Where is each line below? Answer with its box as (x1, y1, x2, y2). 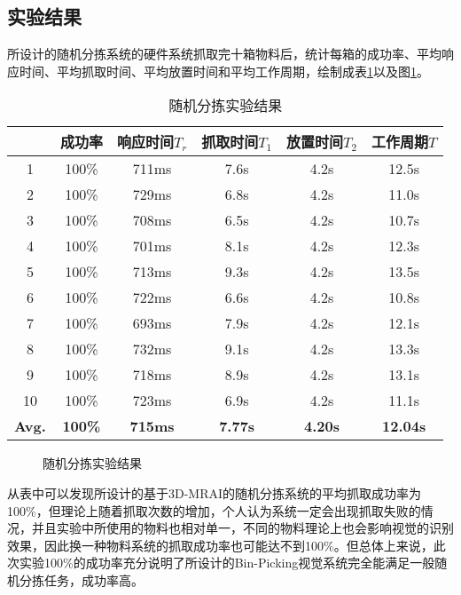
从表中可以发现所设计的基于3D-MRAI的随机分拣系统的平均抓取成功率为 (7, 483, 422, 502)
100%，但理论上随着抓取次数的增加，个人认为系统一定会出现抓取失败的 (7, 501, 421, 520)
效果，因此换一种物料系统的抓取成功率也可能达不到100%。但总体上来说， (7, 535, 434, 554)
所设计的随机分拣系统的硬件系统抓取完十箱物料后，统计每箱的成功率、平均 (7, 44, 441, 63)
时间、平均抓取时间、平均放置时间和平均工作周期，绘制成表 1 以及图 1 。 (19, 61, 429, 80)
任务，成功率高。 (43, 570, 144, 589)
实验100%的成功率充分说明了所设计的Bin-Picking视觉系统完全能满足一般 (19, 553, 435, 572)
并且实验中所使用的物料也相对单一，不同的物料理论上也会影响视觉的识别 (31, 519, 454, 537)
